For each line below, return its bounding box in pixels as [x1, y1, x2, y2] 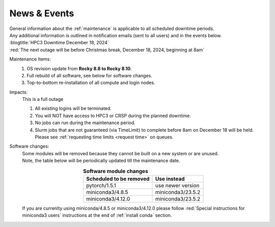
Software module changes [83, 167, 149, 175]
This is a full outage [22, 96, 64, 102]
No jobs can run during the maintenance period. [35, 120, 136, 126]
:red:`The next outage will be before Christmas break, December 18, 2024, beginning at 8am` [9, 46, 205, 53]
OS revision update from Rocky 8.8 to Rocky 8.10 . [26, 65, 132, 71]
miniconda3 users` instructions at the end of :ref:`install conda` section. [22, 212, 172, 218]
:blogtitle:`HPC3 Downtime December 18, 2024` [9, 40, 109, 46]
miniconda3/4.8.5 [86, 188, 128, 195]
